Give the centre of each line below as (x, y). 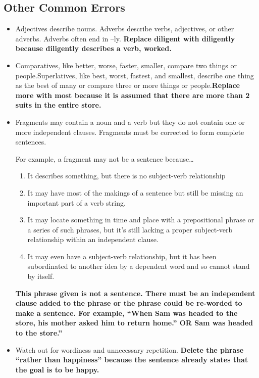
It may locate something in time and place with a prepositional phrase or (141, 220)
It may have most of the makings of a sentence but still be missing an (135, 192)
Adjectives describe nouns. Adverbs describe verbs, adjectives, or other (125, 29)
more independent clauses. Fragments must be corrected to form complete (130, 132)
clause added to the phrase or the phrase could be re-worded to (129, 303)
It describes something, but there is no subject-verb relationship (126, 176)
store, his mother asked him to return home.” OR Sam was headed (134, 323)
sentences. (31, 142)
